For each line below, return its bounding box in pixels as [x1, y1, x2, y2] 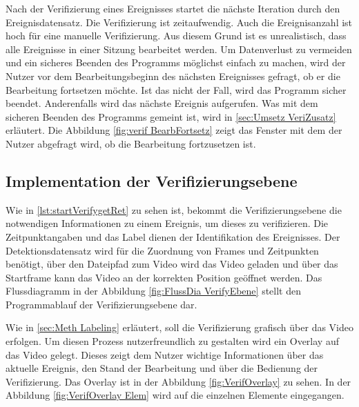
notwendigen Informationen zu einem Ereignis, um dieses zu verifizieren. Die [6, 216, 329, 230]
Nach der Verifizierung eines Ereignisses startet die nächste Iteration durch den [6, 1, 340, 15]
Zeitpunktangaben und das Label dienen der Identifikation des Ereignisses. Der [6, 229, 340, 244]
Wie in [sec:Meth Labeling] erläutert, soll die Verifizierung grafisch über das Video [6, 320, 353, 335]
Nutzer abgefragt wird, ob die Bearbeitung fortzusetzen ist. [6, 136, 256, 150]
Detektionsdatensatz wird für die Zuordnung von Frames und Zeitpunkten [6, 243, 319, 257]
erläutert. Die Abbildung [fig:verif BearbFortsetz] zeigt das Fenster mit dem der [6, 123, 342, 137]
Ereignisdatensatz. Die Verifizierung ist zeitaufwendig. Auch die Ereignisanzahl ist [6, 14, 353, 29]
